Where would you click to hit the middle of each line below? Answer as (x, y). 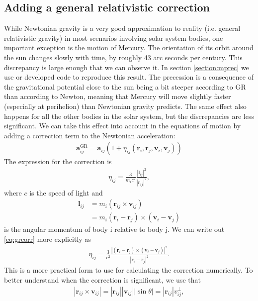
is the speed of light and (66, 192)
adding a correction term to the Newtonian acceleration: (90, 135)
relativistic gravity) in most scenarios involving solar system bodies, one (114, 38)
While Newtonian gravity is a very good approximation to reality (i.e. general (122, 28)
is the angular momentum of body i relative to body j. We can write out (114, 229)
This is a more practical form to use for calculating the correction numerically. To (129, 270)
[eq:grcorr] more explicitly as (47, 239)
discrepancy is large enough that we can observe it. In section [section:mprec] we (127, 67)
